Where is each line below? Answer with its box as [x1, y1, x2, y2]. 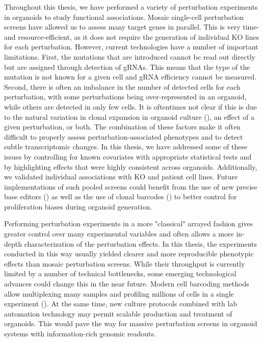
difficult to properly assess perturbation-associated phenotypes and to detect [4, 131, 243, 142]
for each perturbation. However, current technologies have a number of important [4, 41, 258, 52]
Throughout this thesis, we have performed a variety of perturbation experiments [4, 2, 258, 12]
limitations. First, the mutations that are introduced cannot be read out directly [4, 51, 255, 62]
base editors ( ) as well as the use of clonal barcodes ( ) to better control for [4, 191, 237, 202]
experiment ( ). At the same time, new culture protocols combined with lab [4, 298, 238, 309]
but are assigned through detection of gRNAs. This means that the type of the [4, 61, 250, 72]
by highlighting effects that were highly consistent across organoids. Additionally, [4, 161, 257, 172]
